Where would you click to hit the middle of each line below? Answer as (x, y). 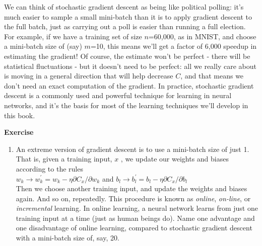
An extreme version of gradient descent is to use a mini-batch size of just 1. (133, 149)
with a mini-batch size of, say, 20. (68, 238)
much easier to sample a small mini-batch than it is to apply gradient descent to (128, 16)
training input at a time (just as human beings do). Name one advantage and (135, 218)
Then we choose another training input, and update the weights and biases (132, 188)
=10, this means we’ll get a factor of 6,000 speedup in (174, 46)
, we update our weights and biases (175, 159)
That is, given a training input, (64, 159)
